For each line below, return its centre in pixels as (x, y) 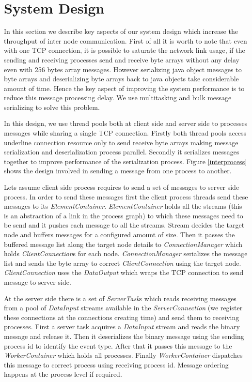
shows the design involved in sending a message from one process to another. (118, 171)
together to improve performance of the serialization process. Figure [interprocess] (126, 161)
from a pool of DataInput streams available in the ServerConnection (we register (123, 308)
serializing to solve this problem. (52, 107)
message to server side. (38, 282)
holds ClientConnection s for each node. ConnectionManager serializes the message (126, 253)
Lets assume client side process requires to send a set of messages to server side (122, 187)
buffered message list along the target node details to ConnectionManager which (123, 244)
